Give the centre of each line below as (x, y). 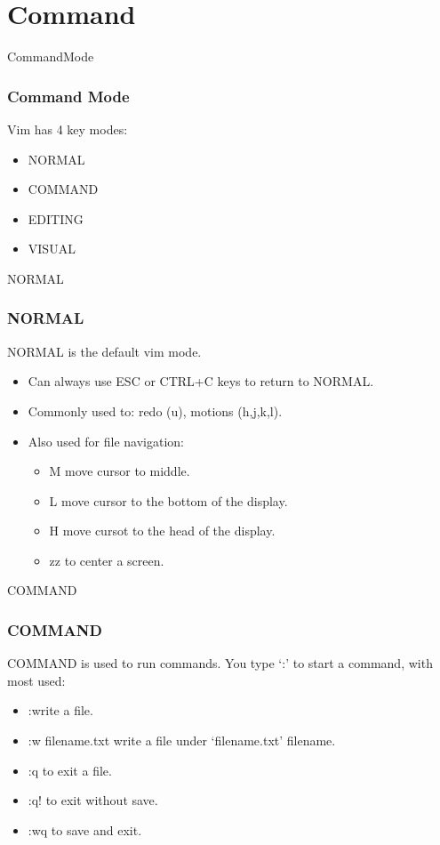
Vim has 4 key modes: (68, 129)
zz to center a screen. (107, 560)
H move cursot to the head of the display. (162, 531)
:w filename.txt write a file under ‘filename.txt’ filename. (182, 740)
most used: (36, 680)
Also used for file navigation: (106, 441)
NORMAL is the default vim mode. (104, 351)
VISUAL (52, 249)
